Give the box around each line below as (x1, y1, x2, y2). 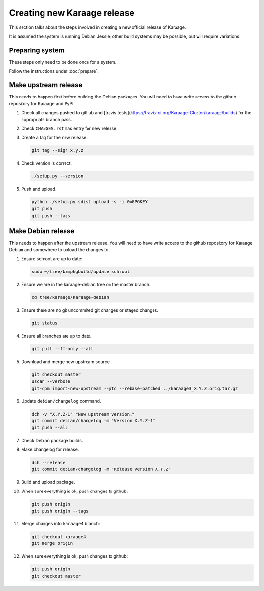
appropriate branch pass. (21, 117, 72, 123)
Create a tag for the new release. (21, 135, 88, 141)
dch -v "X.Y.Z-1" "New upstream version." (31, 411, 135, 417)
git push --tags (31, 213, 71, 218)
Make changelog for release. (21, 446, 79, 452)
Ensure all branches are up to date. (21, 333, 92, 339)
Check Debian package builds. (21, 438, 83, 443)
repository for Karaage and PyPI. (9, 100, 75, 106)
